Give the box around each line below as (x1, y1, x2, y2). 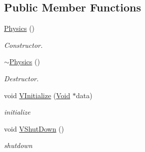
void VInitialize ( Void (4, 90, 70, 100)
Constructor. (4, 39, 43, 50)
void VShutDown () (4, 123, 64, 134)
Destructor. (4, 73, 39, 83)
